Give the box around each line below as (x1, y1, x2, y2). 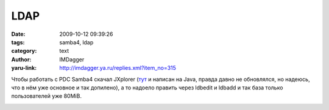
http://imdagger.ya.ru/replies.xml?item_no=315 (59, 64, 177, 72)
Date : (11, 30, 26, 38)
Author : (11, 55, 32, 63)
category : (11, 47, 37, 55)
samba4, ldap (59, 38, 94, 46)
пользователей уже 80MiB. (11, 92, 82, 100)
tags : (11, 38, 25, 46)
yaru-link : (11, 64, 37, 72)
